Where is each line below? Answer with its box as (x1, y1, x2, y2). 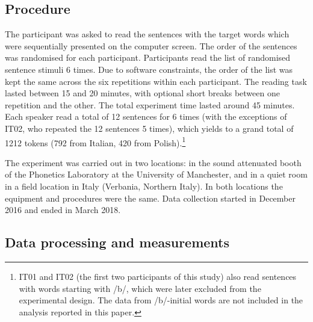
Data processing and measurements (5, 233, 230, 252)
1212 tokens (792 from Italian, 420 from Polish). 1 (5, 134, 186, 149)
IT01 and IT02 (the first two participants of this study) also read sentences (19, 270, 297, 282)
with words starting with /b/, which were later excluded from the (19, 282, 261, 294)
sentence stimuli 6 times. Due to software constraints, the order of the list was (5, 63, 293, 75)
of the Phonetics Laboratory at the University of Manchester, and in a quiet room (5, 168, 308, 181)
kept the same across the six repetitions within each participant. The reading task (5, 75, 307, 87)
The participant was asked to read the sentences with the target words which (5, 28, 290, 40)
